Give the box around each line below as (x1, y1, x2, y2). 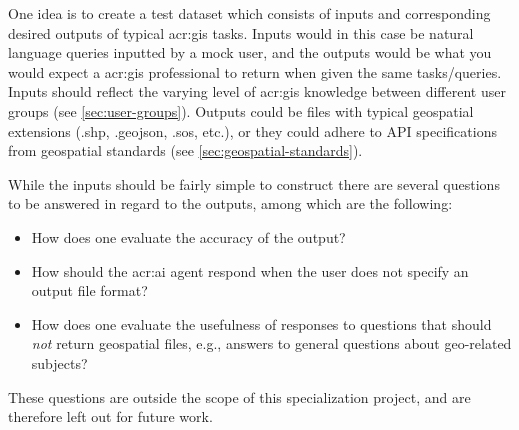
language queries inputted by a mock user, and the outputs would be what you (8, 42, 492, 63)
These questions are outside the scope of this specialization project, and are (8, 386, 471, 407)
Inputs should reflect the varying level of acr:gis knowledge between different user (8, 81, 506, 102)
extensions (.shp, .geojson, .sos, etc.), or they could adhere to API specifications (8, 120, 497, 141)
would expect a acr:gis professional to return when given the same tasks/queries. (8, 61, 502, 82)
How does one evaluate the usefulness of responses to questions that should (31, 313, 492, 334)
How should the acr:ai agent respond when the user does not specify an (31, 260, 469, 281)
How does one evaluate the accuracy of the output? (31, 226, 346, 247)
